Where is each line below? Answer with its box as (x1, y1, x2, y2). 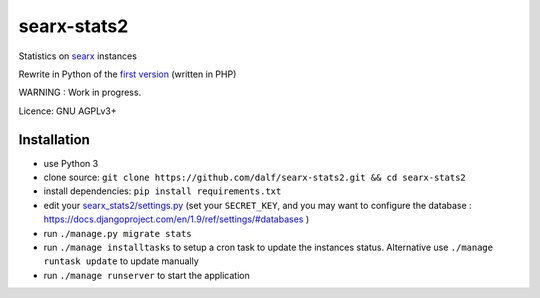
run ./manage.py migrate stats (43, 227, 192, 239)
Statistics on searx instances (18, 50, 137, 62)
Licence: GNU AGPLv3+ (18, 105, 117, 117)
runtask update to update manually (43, 255, 199, 267)
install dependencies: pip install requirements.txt (43, 185, 282, 197)
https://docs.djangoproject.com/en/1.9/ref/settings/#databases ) (43, 213, 310, 225)
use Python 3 (43, 157, 99, 169)
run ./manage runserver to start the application (43, 269, 250, 281)
